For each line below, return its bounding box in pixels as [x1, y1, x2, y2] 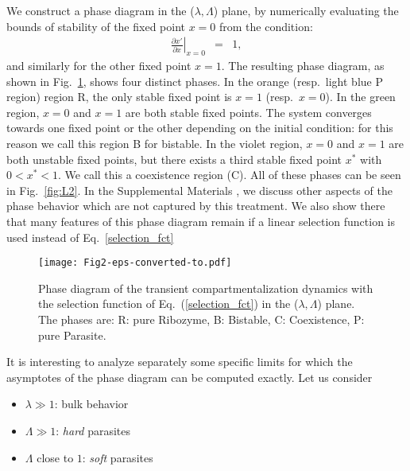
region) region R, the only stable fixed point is [6, 88, 232, 105]
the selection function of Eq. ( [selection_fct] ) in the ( [38, 295, 299, 312]
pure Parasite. [38, 326, 106, 343]
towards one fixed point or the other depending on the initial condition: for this [6, 119, 393, 136]
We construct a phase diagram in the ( [6, 2, 195, 18]
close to [37, 449, 74, 465]
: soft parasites [82, 449, 153, 465]
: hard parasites [56, 422, 131, 438]
